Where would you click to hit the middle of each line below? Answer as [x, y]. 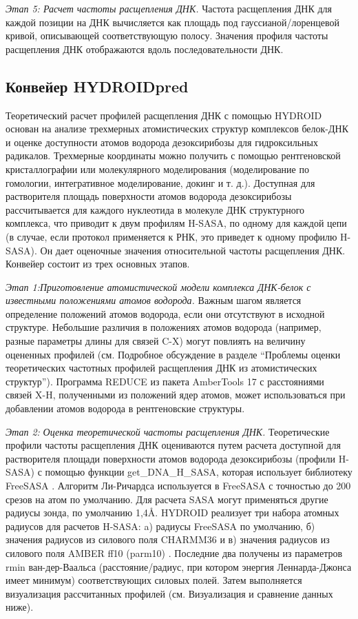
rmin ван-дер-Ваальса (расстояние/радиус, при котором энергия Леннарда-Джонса [179, 566]
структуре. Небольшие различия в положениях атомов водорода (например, [164, 327]
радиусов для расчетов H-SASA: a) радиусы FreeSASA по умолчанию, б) [160, 526]
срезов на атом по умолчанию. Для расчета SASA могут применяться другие [167, 499]
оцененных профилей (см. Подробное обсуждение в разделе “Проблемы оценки [173, 354]
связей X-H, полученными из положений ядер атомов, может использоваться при [176, 395]
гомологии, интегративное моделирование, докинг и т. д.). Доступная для [160, 182]
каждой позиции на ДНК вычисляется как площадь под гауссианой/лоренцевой [172, 22]
